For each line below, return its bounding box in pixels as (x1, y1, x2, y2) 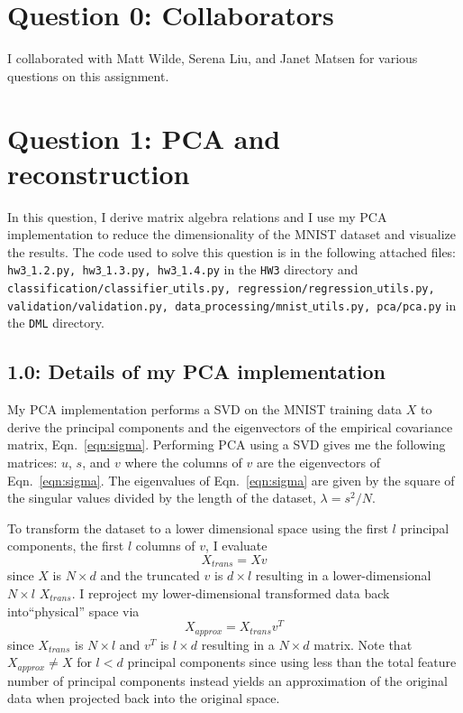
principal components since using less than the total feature (127, 653, 457, 671)
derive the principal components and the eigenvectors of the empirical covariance (7, 417, 453, 436)
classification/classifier (7, 282, 168, 296)
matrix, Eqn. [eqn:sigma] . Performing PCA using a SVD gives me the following (7, 435, 446, 454)
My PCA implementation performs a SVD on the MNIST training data (7, 400, 403, 419)
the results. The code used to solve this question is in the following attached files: (7, 242, 457, 261)
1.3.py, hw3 (105, 264, 177, 278)
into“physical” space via (7, 601, 140, 620)
